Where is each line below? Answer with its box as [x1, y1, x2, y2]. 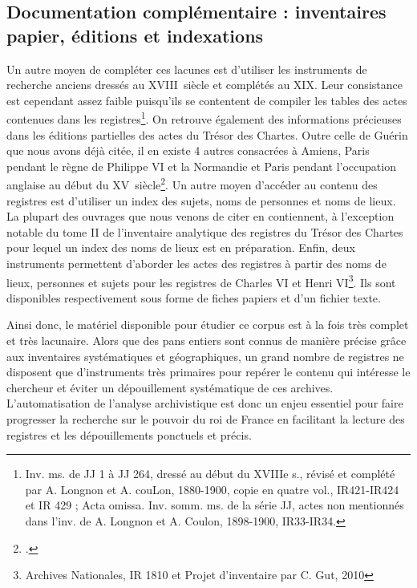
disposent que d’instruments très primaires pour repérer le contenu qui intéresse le [6, 363, 411, 380]
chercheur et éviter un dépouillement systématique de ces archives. [6, 379, 334, 395]
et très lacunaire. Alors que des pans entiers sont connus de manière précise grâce [6, 332, 407, 349]
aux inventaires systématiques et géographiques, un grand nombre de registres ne [6, 347, 404, 364]
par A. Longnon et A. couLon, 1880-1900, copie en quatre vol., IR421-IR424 [25, 481, 399, 497]
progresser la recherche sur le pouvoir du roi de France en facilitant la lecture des [6, 411, 405, 428]
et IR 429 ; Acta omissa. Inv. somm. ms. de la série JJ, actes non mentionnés [25, 497, 404, 513]
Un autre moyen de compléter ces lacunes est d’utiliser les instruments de [6, 60, 367, 77]
